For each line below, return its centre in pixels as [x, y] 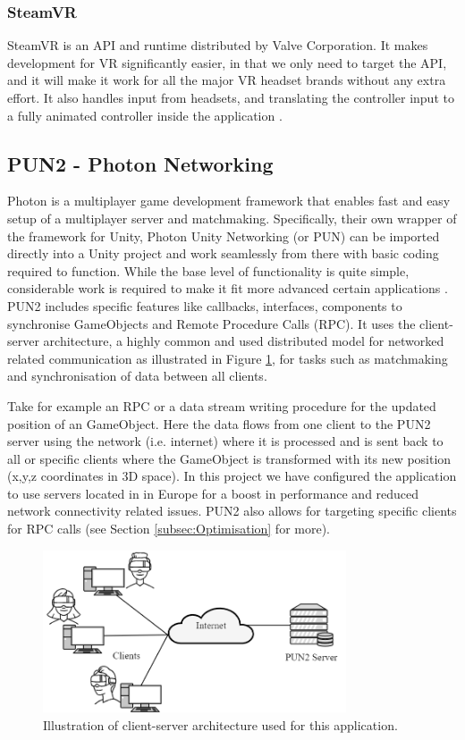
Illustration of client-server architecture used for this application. [220, 724]
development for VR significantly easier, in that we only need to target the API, [227, 62]
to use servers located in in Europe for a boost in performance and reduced [213, 493]
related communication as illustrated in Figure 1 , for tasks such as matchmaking [228, 358]
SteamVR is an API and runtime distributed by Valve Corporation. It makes [218, 45]
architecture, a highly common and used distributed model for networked [244, 341]
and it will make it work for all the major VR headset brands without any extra [227, 80]
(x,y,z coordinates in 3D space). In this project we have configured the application [232, 476]
